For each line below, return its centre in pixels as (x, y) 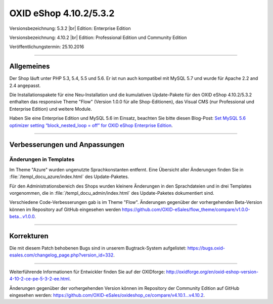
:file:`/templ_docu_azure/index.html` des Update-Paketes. (69, 177)
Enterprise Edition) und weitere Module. (51, 109)
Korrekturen (29, 236)
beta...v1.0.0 (22, 216)
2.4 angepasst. (25, 85)
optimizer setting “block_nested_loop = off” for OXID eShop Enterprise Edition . (91, 125)
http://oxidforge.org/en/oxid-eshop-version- (212, 272)
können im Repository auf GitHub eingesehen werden (65, 209)
